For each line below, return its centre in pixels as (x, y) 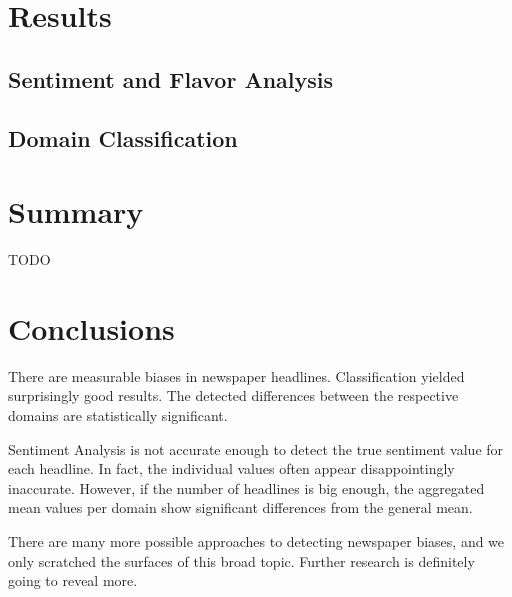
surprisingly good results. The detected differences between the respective (233, 395)
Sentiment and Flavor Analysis (171, 78)
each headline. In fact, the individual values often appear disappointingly (231, 468)
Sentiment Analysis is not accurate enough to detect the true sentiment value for (256, 448)
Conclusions (91, 327)
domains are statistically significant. (118, 414)
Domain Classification (123, 137)
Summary (76, 211)
